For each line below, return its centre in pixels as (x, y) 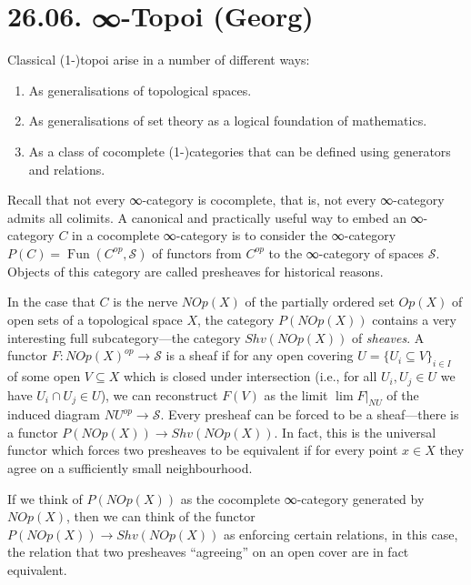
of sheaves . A (388, 337)
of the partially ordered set (320, 302)
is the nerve (145, 302)
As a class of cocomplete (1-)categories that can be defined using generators (240, 151)
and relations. (67, 169)
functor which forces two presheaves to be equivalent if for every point (203, 450)
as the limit (296, 394)
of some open (44, 376)
